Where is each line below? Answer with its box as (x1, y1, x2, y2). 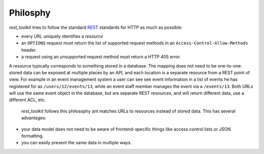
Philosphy (9, 7, 51, 18)
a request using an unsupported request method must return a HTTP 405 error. (21, 54, 181, 60)
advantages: (21, 115, 46, 121)
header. (21, 47, 37, 53)
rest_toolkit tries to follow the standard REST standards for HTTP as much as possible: (9, 24, 183, 30)
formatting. (21, 133, 44, 139)
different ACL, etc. (9, 97, 46, 103)
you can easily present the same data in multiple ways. (21, 140, 132, 146)
